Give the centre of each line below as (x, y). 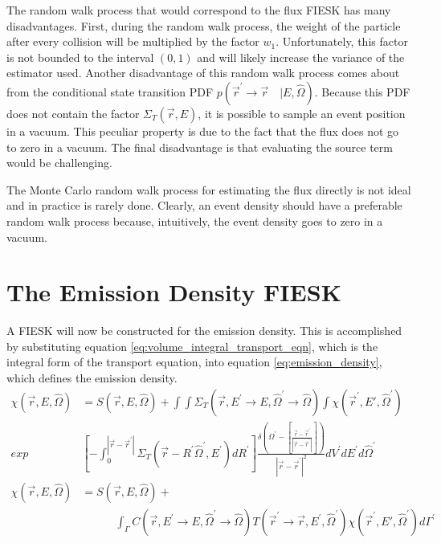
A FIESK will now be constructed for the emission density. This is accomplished (204, 331)
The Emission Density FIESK (174, 292)
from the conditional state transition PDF (110, 91)
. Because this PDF (362, 91)
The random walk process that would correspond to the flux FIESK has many (199, 10)
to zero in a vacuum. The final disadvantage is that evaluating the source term (200, 147)
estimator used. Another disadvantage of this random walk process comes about (203, 73)
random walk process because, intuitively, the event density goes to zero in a (195, 220)
